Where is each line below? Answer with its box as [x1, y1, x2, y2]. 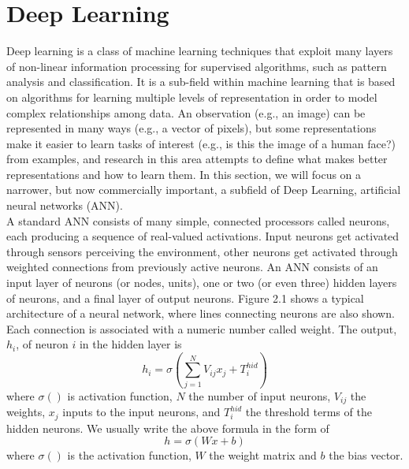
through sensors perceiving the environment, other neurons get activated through [6, 243, 398, 259]
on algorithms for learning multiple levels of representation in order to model [6, 88, 377, 105]
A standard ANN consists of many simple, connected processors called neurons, [6, 212, 390, 229]
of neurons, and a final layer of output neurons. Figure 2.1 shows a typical [6, 289, 364, 306]
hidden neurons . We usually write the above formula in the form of [6, 419, 329, 436]
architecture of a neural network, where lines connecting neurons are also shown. [6, 305, 395, 322]
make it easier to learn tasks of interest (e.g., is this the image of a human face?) [6, 135, 396, 151]
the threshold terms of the [245, 404, 372, 420]
